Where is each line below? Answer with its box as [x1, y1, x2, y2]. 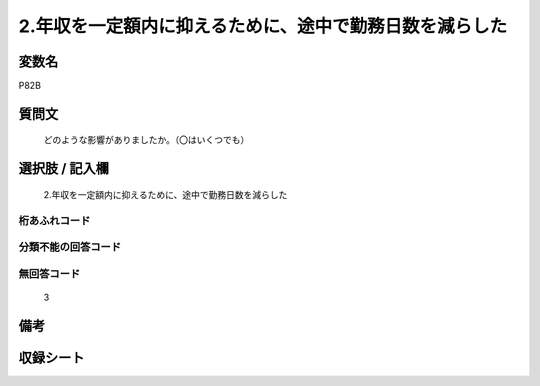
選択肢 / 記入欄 [18, 160, 110, 177]
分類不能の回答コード [18, 240, 122, 254]
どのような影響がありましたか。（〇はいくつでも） [43, 134, 250, 146]
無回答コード [18, 266, 81, 280]
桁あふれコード [18, 213, 91, 227]
